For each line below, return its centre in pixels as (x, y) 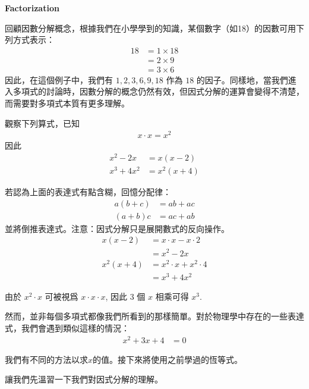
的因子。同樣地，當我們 (242, 79)
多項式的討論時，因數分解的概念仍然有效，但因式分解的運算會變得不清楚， (158, 91)
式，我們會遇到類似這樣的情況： (67, 327)
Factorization (32, 8)
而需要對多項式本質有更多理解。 (67, 103)
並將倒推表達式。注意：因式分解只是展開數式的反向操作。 (117, 228)
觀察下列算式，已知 (42, 123)
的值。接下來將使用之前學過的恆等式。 (168, 359)
